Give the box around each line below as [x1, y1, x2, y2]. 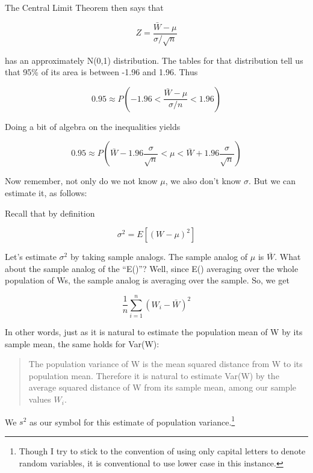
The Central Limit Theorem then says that [5, 1, 164, 13]
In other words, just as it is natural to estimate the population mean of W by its [5, 326, 303, 338]
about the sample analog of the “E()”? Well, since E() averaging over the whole [5, 262, 299, 274]
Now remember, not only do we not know [5, 175, 158, 187]
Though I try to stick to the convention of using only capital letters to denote [19, 444, 306, 457]
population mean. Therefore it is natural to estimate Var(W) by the [28, 369, 279, 382]
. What [274, 250, 301, 263]
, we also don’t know [165, 175, 241, 187]
